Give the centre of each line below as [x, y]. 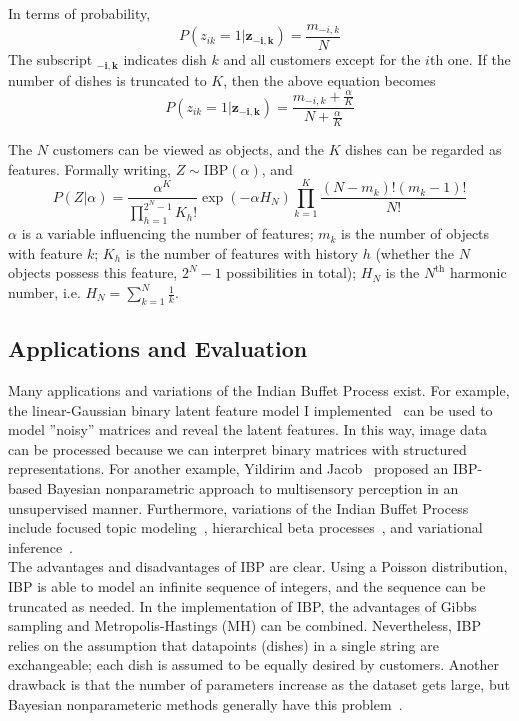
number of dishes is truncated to [107, 79]
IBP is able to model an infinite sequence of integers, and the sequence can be [247, 585]
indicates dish [165, 59]
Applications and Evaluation [158, 348]
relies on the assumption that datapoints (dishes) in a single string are [223, 644]
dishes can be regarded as [423, 148]
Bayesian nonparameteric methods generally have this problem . [205, 703]
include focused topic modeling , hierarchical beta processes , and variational [245, 527]
